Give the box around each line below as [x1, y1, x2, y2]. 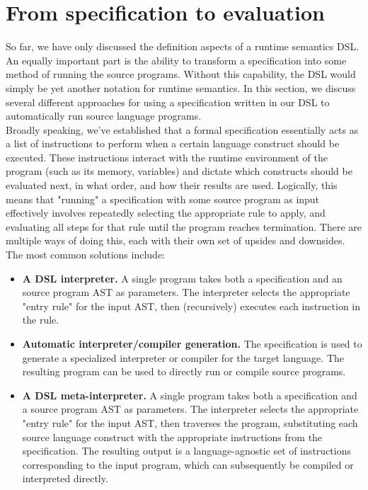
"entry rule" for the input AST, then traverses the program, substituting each [22, 415, 358, 430]
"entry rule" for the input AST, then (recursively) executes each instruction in [22, 298, 361, 313]
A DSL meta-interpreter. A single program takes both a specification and [22, 387, 357, 402]
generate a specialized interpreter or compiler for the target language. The [22, 350, 344, 365]
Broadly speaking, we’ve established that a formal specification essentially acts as [6, 122, 359, 137]
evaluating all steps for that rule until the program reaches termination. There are [6, 219, 362, 234]
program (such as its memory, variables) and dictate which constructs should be [6, 164, 352, 178]
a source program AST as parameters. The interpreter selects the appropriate [22, 401, 359, 416]
